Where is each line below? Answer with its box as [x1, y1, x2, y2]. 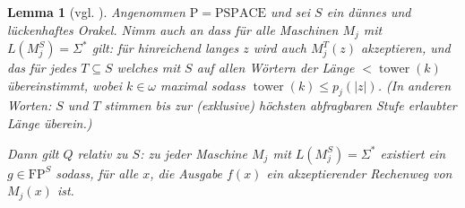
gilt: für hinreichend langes [91, 39, 239, 57]
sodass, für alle [56, 163, 139, 182]
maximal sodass [160, 75, 245, 94]
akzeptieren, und [361, 39, 451, 57]
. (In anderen [377, 75, 452, 94]
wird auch [253, 39, 306, 57]
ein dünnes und [326, 3, 411, 21]
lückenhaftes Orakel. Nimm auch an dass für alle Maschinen [7, 20, 339, 39]
